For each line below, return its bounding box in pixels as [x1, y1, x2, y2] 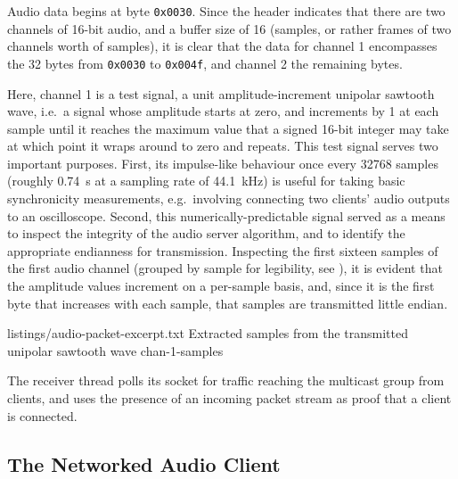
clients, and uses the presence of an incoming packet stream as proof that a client [7, 389, 452, 407]
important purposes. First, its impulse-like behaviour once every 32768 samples [7, 153, 438, 172]
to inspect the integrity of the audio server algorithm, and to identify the [7, 224, 405, 243]
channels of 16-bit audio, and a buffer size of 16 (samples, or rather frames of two [7, 19, 452, 37]
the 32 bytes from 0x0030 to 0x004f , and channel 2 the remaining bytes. [7, 54, 403, 72]
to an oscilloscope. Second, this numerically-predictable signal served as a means [7, 206, 446, 225]
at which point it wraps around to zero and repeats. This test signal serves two [7, 136, 438, 155]
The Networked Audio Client [7, 450, 281, 477]
